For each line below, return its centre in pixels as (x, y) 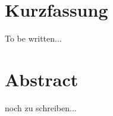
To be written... (33, 38)
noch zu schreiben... (41, 107)
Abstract (42, 79)
